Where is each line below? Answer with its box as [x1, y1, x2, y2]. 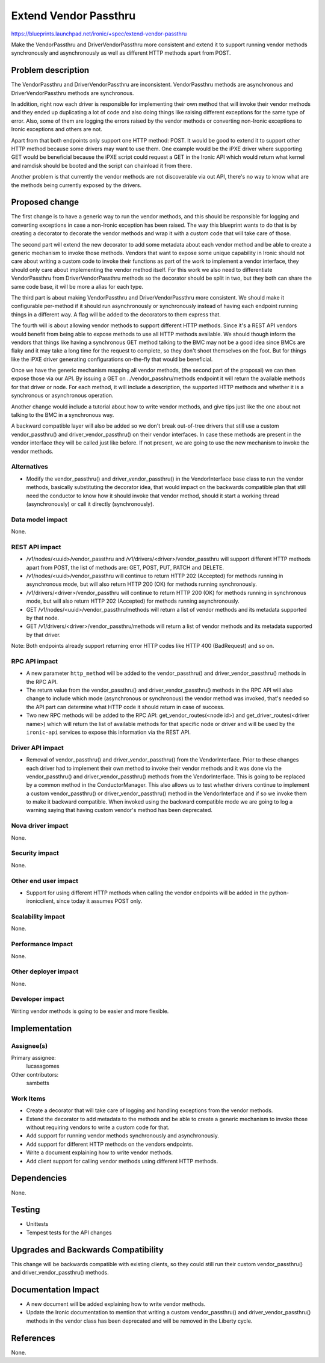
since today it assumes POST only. [56, 897, 143, 905]
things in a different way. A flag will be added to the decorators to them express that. [11, 310, 221, 318]
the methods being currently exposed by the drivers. [11, 181, 141, 189]
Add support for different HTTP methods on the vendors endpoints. [26, 1140, 194, 1148]
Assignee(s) [11, 1041, 48, 1050]
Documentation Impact [11, 1284, 99, 1294]
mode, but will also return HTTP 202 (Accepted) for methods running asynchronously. [26, 597, 240, 605]
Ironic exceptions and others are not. [11, 126, 102, 133]
